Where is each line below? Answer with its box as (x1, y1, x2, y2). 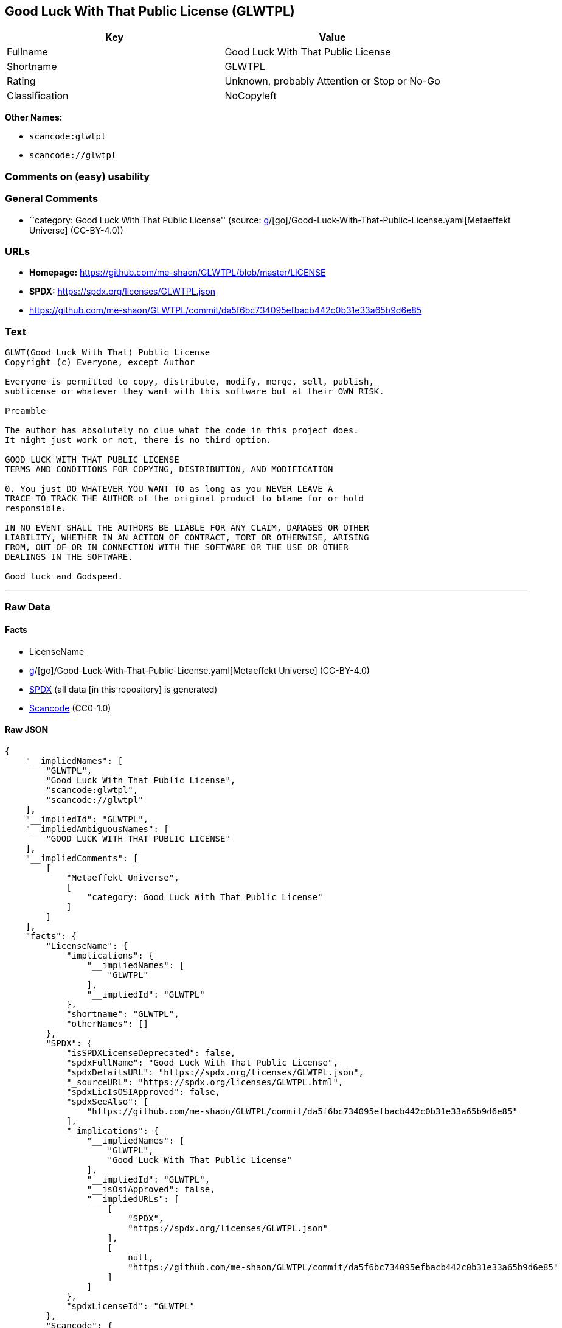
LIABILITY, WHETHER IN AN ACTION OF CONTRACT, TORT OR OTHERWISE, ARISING (5, 533, 369, 543)
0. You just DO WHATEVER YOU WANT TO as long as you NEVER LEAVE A (5, 484, 333, 494)
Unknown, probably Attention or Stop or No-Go (224, 75, 440, 88)
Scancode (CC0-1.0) (29, 702, 111, 713)
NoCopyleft (224, 89, 277, 102)
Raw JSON (5, 724, 49, 735)
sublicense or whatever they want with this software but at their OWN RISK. (5, 386, 384, 397)
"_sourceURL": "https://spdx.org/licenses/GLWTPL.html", (66, 1077, 344, 1087)
